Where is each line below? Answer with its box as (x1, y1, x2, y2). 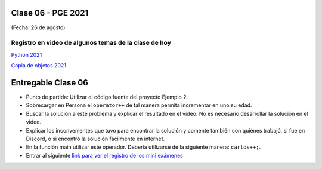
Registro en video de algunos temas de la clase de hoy (11, 39, 171, 47)
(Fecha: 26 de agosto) (11, 24, 66, 31)
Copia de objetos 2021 (11, 62, 67, 69)
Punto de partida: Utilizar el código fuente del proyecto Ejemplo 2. (26, 93, 188, 100)
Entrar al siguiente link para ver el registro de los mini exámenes (26, 152, 183, 159)
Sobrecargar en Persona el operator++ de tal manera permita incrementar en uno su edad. (26, 102, 252, 109)
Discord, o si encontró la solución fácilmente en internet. (26, 135, 165, 142)
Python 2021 (11, 51, 42, 58)
